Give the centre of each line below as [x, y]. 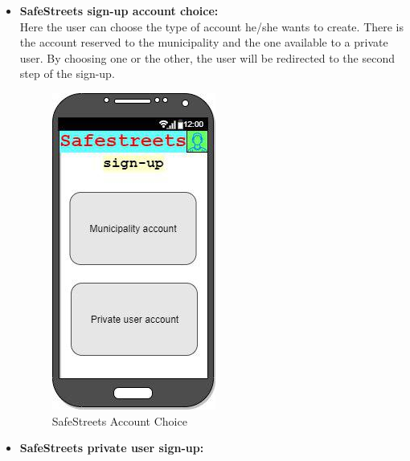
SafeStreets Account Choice [119, 420]
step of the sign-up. [67, 73]
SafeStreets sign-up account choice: [119, 10]
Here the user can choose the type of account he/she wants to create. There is [212, 26]
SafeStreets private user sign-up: [112, 448]
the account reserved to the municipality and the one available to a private [204, 42]
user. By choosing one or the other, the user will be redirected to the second [207, 57]
